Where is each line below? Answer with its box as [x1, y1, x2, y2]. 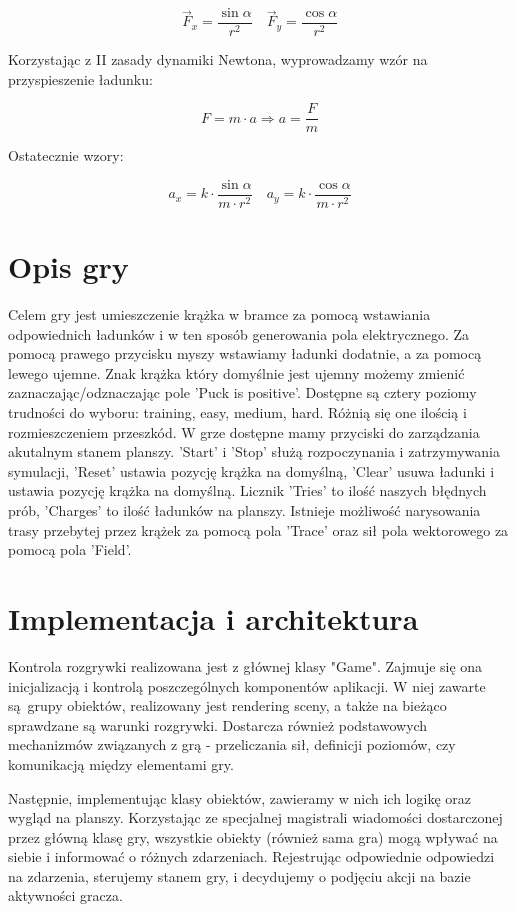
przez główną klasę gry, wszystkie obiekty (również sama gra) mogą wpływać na [8, 826, 498, 847]
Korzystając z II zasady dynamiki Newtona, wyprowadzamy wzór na [8, 49, 428, 70]
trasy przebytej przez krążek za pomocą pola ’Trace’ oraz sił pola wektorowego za [8, 519, 509, 540]
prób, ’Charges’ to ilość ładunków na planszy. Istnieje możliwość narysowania [8, 500, 481, 521]
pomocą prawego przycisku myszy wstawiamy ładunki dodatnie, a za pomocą [8, 343, 482, 364]
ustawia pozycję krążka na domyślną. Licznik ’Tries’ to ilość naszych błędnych [8, 480, 487, 501]
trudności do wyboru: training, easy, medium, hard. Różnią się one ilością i [8, 402, 467, 423]
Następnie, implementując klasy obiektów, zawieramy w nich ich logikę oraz [8, 787, 471, 808]
